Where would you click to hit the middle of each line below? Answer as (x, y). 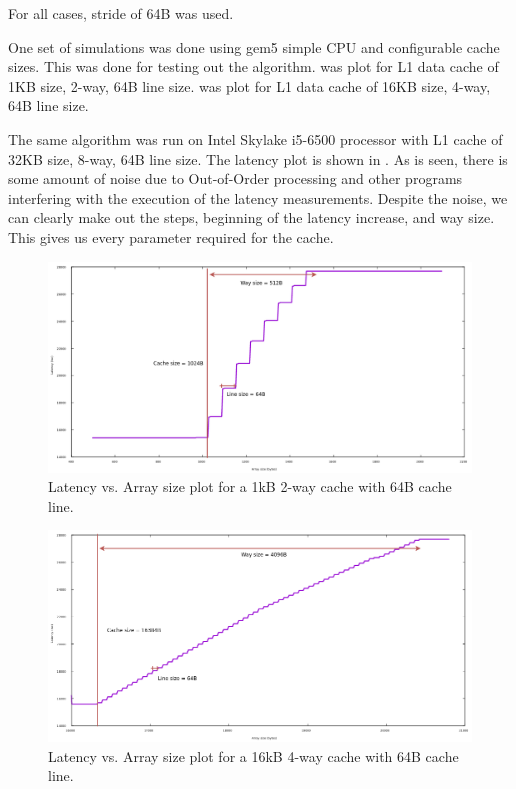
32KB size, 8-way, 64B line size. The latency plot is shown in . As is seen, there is (258, 158)
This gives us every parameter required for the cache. (171, 236)
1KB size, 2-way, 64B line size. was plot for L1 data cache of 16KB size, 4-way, (249, 85)
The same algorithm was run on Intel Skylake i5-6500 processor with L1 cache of (255, 138)
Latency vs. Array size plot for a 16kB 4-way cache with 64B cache (253, 755)
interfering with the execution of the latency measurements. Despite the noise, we (258, 197)
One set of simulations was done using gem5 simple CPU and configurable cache (254, 46)
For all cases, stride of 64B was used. (121, 13)
